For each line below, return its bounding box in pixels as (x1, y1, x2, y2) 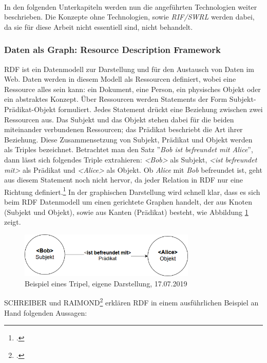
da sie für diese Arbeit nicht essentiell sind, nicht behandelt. (4, 21, 193, 32)
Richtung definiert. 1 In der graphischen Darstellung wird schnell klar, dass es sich (4, 185, 260, 197)
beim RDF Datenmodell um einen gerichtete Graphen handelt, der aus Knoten (4, 196, 252, 207)
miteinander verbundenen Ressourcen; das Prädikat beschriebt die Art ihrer (4, 124, 243, 135)
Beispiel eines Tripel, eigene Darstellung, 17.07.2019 (25, 278, 187, 288)
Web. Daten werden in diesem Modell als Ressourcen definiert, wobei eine (4, 74, 236, 84)
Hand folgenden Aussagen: (4, 307, 87, 318)
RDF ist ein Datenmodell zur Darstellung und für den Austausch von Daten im (4, 63, 254, 74)
